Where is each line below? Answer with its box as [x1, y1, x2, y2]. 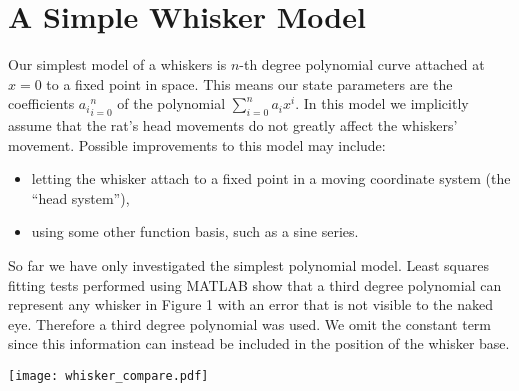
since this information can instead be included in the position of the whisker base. [8, 333, 510, 354]
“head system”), [31, 187, 130, 208]
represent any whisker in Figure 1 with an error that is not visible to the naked [8, 294, 493, 315]
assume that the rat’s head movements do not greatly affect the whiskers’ [8, 115, 458, 136]
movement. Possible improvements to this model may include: [8, 134, 386, 155]
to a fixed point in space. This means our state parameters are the [46, 73, 453, 94]
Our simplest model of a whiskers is [8, 54, 227, 75]
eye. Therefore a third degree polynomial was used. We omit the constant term [8, 313, 491, 334]
